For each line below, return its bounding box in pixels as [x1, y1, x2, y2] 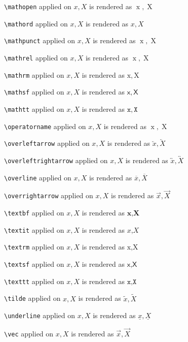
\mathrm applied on [4, 69, 64, 80]
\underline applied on [4, 310, 76, 321]
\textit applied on [4, 224, 64, 235]
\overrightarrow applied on [4, 190, 93, 201]
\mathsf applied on [4, 86, 64, 97]
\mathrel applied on [4, 52, 68, 63]
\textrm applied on [4, 241, 64, 252]
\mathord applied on [4, 18, 68, 28]
